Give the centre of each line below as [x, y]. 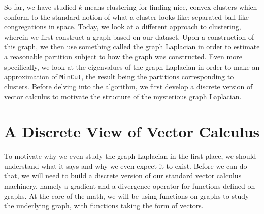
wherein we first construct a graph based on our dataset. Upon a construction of [129, 36]
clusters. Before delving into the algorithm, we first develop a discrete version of [128, 86]
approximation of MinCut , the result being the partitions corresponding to [119, 77]
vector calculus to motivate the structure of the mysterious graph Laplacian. [123, 96]
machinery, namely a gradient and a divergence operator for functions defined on [130, 185]
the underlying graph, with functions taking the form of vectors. [104, 206]
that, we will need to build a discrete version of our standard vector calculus [123, 176]
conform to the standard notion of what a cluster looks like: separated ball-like [126, 17]
